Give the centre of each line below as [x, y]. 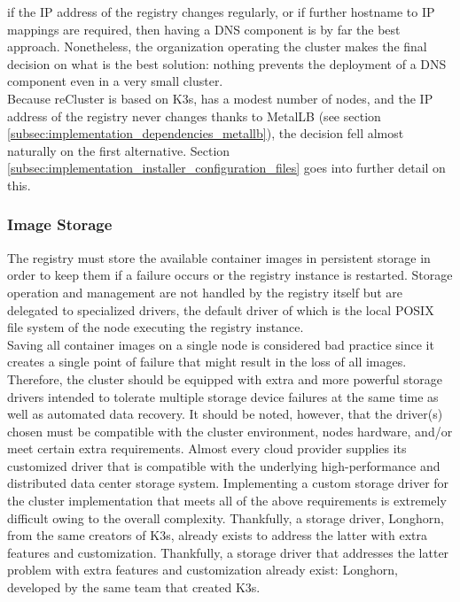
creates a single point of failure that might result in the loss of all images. [207, 362]
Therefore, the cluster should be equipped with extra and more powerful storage [225, 378]
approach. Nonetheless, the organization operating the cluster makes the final [217, 46]
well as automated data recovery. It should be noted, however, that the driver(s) [225, 414]
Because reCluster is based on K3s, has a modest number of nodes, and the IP [220, 98]
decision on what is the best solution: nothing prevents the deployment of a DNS [227, 63]
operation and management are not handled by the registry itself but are [205, 292]
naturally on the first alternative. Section [119, 150]
